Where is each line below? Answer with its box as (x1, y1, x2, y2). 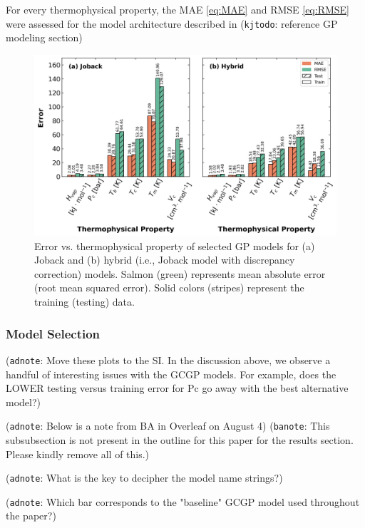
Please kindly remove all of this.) (6, 446, 150, 461)
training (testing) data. (34, 294, 135, 309)
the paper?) (6, 508, 56, 523)
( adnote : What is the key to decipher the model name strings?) (6, 470, 283, 485)
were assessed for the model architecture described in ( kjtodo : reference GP (6, 16, 338, 31)
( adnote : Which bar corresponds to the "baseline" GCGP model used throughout (6, 494, 360, 509)
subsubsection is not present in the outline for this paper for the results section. (6, 432, 354, 447)
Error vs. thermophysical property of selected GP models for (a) (34, 238, 315, 253)
